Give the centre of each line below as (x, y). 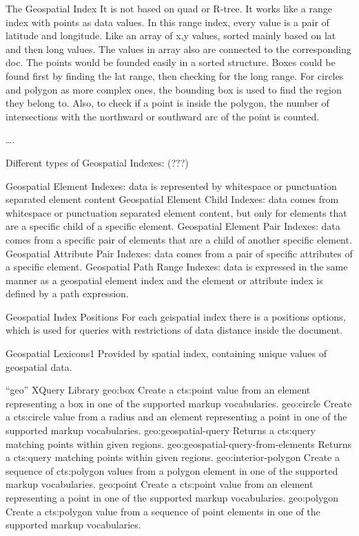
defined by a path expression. (67, 293)
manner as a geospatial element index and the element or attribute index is (164, 280)
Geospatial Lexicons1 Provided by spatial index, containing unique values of (166, 353)
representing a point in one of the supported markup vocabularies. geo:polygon (172, 497)
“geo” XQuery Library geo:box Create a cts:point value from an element (158, 390)
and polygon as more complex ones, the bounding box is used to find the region (174, 89)
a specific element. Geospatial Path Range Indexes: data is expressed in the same (177, 267)
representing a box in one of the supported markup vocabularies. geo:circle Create (179, 403)
